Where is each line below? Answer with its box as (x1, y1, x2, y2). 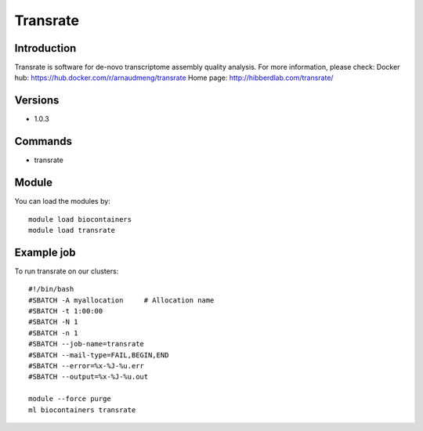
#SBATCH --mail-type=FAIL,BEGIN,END (28, 350, 169, 360)
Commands (14, 135, 73, 148)
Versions (14, 94, 60, 107)
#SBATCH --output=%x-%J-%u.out (28, 372, 149, 382)
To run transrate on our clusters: (14, 266, 119, 276)
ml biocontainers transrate (28, 405, 136, 415)
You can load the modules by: (14, 197, 111, 206)
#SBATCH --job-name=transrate (28, 339, 145, 349)
